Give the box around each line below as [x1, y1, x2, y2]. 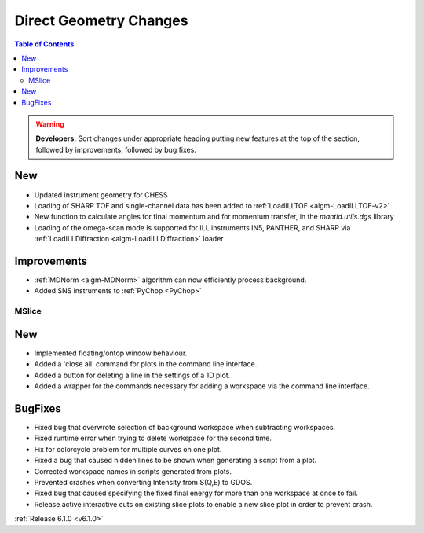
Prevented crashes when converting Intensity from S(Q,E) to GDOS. [34, 477, 253, 487]
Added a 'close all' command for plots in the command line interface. [34, 359, 258, 369]
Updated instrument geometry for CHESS [34, 189, 168, 200]
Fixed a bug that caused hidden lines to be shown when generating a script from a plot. [34, 456, 317, 465]
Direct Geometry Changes [14, 12, 188, 29]
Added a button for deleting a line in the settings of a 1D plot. [34, 370, 231, 380]
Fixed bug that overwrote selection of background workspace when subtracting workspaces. [34, 422, 336, 432]
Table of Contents [14, 39, 75, 49]
